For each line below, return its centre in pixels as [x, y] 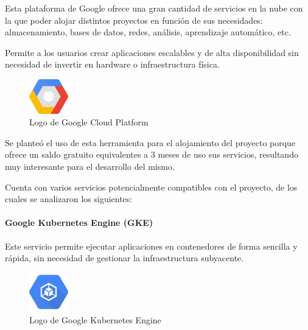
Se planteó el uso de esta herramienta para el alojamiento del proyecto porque [150, 142]
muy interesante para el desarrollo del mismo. [90, 166]
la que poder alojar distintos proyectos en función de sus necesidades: [134, 20]
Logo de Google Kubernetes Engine [95, 319]
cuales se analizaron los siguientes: [69, 199]
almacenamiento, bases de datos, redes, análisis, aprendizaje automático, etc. [148, 32]
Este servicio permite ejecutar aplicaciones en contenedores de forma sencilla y [151, 246]
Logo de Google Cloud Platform [89, 122]
